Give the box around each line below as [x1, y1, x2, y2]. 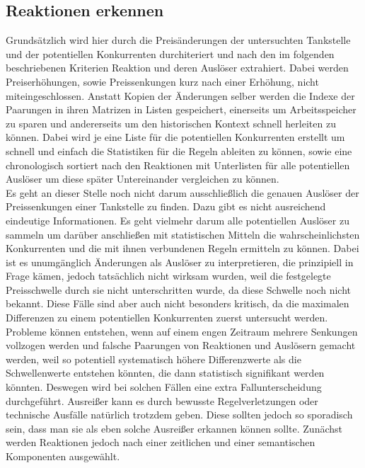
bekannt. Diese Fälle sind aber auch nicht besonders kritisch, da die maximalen [6, 296, 349, 311]
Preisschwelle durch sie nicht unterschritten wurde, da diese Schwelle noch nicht [6, 282, 352, 297]
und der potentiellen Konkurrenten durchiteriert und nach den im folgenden [6, 46, 335, 61]
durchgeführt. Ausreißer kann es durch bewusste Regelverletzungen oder [6, 393, 318, 408]
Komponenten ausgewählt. [6, 449, 120, 464]
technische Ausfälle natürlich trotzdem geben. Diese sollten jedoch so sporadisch [6, 407, 353, 422]
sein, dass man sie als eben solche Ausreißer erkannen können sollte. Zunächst [6, 421, 342, 435]
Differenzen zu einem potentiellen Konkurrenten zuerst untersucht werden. [6, 310, 328, 325]
